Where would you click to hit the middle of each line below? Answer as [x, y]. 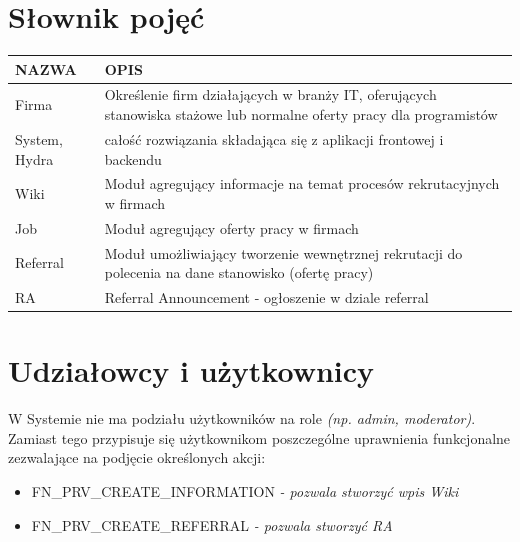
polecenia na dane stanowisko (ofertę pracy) [239, 272]
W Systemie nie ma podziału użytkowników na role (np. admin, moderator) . [242, 418]
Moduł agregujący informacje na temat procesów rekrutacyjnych [302, 183]
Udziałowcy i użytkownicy [191, 370]
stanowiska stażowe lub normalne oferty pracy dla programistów [301, 114]
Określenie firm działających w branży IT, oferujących [270, 94]
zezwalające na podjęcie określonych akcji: [137, 457]
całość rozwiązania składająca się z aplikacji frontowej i [274, 138]
